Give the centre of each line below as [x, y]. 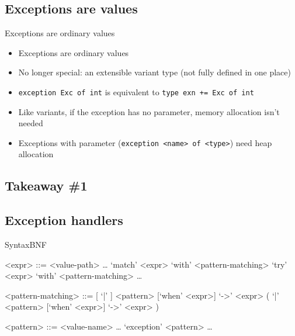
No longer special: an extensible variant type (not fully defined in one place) [155, 72]
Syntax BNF [26, 245]
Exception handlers [64, 220]
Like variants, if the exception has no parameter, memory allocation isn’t [149, 111]
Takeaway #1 [46, 186]
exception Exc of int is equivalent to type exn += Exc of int [136, 91]
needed [31, 123]
